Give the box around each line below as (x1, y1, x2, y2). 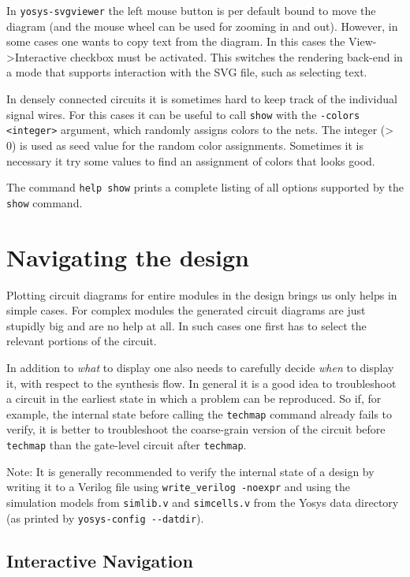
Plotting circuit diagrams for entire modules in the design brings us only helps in (6, 286, 397, 303)
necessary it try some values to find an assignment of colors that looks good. (6, 152, 375, 169)
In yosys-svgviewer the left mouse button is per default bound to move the (6, 2, 376, 18)
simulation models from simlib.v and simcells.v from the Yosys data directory (6, 493, 399, 510)
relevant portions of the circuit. (6, 333, 157, 349)
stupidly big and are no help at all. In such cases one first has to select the (6, 317, 367, 333)
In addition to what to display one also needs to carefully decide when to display (6, 359, 394, 375)
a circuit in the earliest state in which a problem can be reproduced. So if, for (6, 390, 382, 407)
